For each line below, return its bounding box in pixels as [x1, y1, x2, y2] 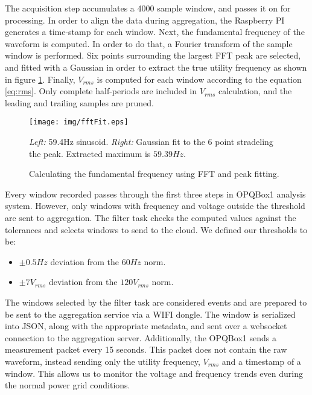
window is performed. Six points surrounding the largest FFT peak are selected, [5, 49, 301, 62]
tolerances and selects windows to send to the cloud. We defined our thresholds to [5, 223, 308, 236]
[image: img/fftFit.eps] [29, 118, 129, 127]
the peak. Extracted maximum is [29, 147, 151, 159]
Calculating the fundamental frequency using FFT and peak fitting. [29, 167, 279, 180]
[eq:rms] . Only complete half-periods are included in [5, 85, 197, 97]
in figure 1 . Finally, [5, 72, 75, 85]
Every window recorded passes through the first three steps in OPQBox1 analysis [5, 187, 306, 200]
